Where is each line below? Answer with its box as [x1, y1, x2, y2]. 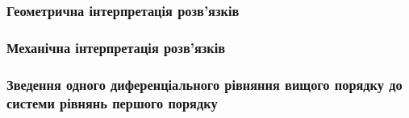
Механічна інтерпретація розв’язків [6, 37, 226, 57]
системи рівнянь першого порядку [6, 92, 218, 112]
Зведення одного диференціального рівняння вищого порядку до [6, 74, 403, 94]
